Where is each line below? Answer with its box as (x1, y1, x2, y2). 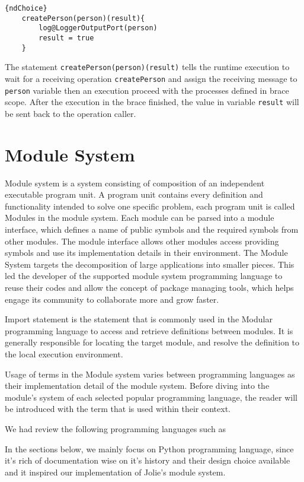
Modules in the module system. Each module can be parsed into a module (5, 211, 274, 224)
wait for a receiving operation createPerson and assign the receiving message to (5, 72, 297, 84)
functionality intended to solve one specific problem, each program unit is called (5, 199, 295, 212)
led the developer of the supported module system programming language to (5, 269, 283, 282)
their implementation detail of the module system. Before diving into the (5, 379, 270, 392)
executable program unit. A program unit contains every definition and (5, 188, 263, 201)
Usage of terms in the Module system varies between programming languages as (5, 367, 295, 380)
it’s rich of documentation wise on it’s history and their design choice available (5, 454, 290, 467)
